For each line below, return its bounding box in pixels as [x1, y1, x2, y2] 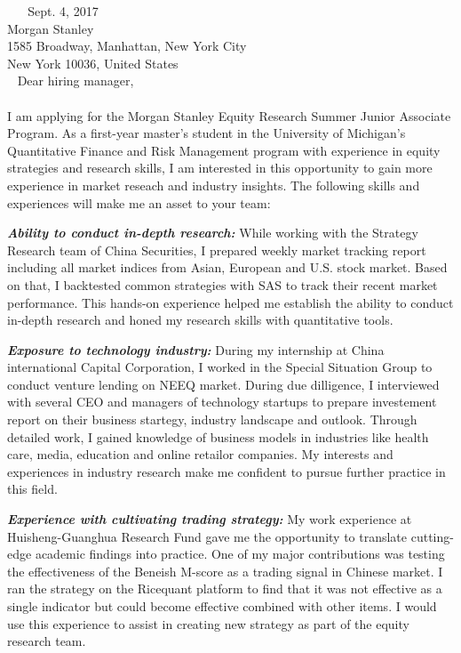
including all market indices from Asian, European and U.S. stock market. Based [7, 258, 448, 277]
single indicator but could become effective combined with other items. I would [7, 597, 437, 615]
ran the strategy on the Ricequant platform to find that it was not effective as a [7, 579, 442, 598]
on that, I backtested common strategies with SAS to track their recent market [7, 275, 438, 294]
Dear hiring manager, [17, 71, 134, 90]
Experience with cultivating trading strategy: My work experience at [7, 510, 412, 528]
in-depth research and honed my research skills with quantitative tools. [7, 310, 393, 329]
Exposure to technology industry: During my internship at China [7, 340, 385, 359]
